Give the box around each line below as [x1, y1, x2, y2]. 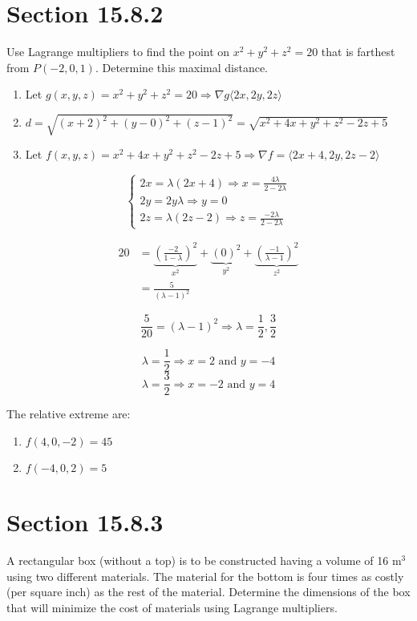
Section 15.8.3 [6, 506, 164, 538]
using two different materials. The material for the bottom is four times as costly [6, 567, 404, 584]
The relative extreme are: [6, 405, 131, 422]
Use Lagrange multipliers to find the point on [6, 43, 230, 60]
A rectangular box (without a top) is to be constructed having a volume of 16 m [6, 552, 402, 569]
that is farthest [321, 43, 395, 60]
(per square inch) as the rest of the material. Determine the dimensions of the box [6, 583, 411, 600]
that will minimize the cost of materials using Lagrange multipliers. [6, 599, 338, 615]
